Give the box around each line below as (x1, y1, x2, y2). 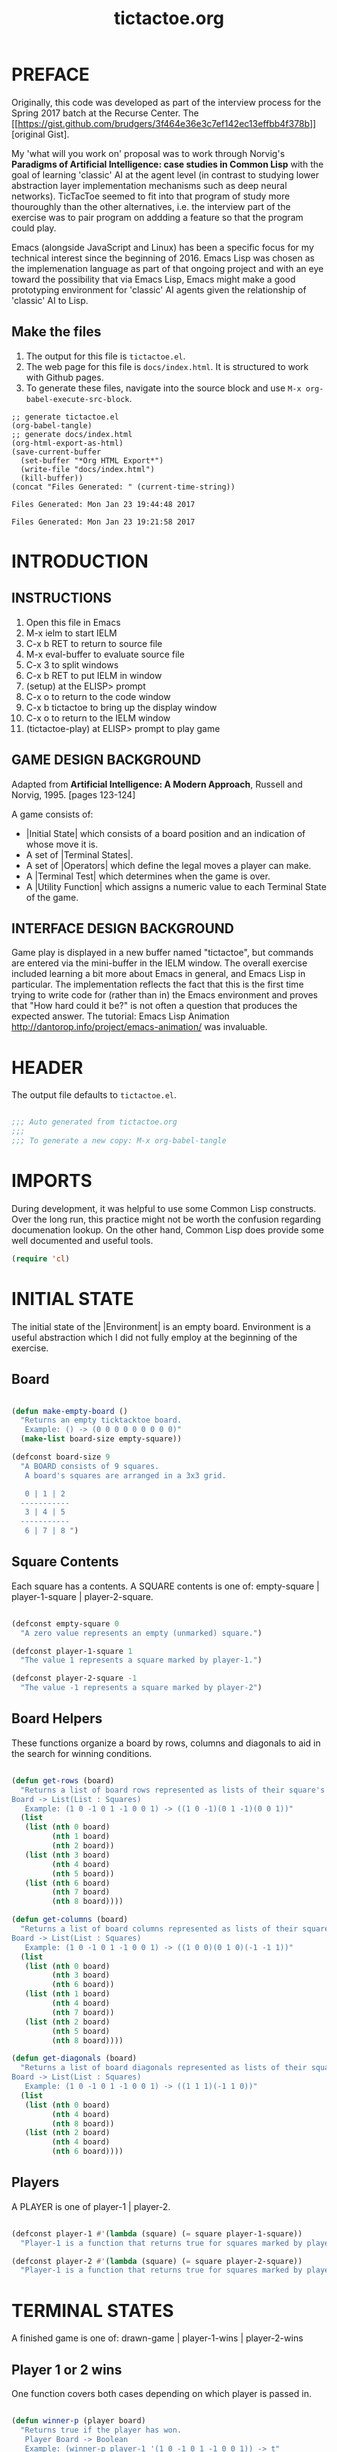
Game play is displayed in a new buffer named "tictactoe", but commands (11, 947, 314, 959)
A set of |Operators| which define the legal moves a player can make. (25, 859, 312, 871)
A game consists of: (11, 808, 94, 820)
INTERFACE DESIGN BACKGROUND (11, 920, 235, 937)
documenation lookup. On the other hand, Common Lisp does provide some (11, 1223, 324, 1236)
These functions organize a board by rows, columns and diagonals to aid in (11, 1737, 321, 1749)
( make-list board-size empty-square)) (20, 1434, 183, 1444)
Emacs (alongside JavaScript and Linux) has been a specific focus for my (11, 241, 314, 253)
